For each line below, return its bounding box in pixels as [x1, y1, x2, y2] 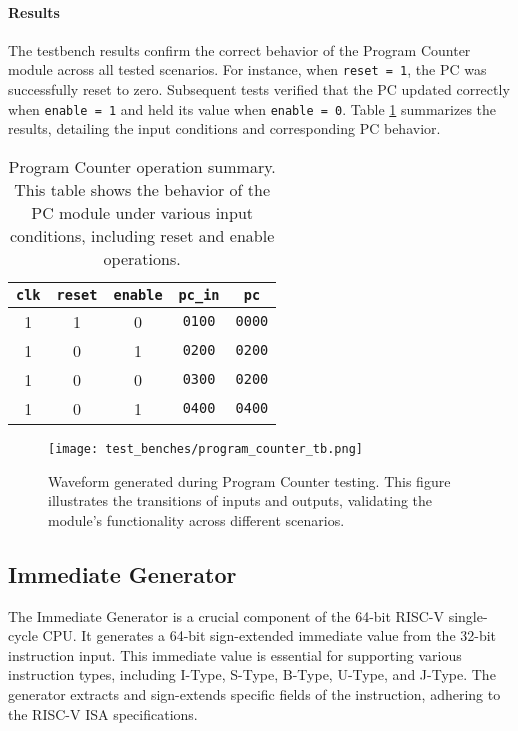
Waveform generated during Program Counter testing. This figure [48, 470, 451, 491]
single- [448, 605, 488, 626]
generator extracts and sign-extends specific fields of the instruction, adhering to [8, 683, 501, 704]
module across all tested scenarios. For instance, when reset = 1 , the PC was [8, 59, 487, 80]
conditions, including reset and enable [10, 223, 275, 247]
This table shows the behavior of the [14, 177, 271, 201]
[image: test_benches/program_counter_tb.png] [48, 441, 363, 456]
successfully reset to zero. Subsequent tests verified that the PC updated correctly [8, 79, 510, 100]
